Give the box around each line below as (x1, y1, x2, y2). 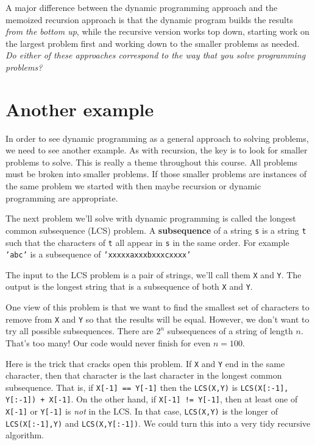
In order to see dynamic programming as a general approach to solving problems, (5, 131, 309, 144)
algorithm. (5, 429, 44, 441)
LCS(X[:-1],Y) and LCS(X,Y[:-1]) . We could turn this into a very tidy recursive (5, 416, 311, 429)
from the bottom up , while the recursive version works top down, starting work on (5, 25, 310, 38)
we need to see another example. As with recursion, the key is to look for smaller (5, 144, 308, 156)
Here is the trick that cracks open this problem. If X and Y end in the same (5, 357, 285, 370)
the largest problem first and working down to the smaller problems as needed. (5, 37, 300, 49)
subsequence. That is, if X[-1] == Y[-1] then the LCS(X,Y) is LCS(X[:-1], (5, 380, 289, 393)
